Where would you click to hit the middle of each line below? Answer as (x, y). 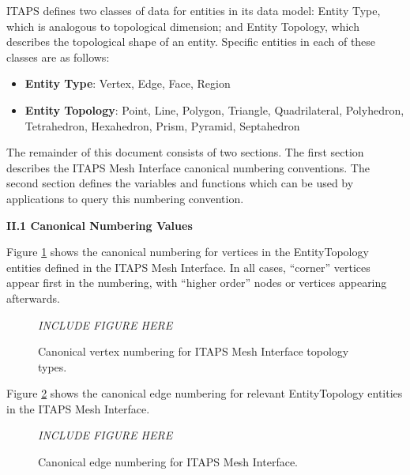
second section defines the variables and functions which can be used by (180, 183)
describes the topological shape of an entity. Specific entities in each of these (191, 41)
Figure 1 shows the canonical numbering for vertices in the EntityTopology (188, 252)
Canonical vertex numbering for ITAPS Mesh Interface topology (194, 351)
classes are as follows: (58, 57)
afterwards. (33, 298)
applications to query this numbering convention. (125, 198)
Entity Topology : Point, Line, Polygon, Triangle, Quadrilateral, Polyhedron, (214, 109)
